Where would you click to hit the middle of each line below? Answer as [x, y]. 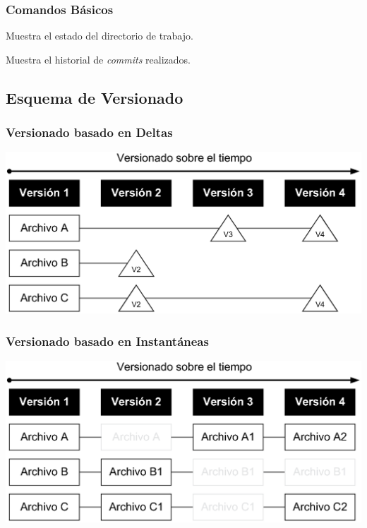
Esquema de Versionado [95, 97]
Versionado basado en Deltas [89, 132]
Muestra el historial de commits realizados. [98, 59]
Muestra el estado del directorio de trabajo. [100, 36]
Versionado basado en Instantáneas [107, 341]
